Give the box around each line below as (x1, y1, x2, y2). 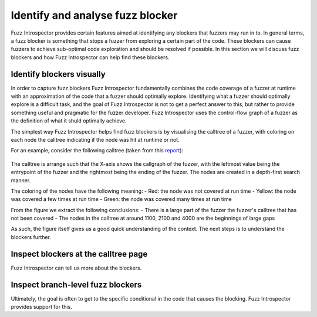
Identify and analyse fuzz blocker (11, 9, 178, 22)
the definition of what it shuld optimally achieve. (11, 117, 127, 124)
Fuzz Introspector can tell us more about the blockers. (11, 264, 142, 271)
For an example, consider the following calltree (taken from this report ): (11, 147, 184, 154)
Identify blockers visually (11, 69, 106, 79)
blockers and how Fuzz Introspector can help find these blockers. (11, 53, 170, 61)
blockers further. (11, 233, 51, 240)
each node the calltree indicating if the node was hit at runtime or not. (11, 136, 180, 143)
